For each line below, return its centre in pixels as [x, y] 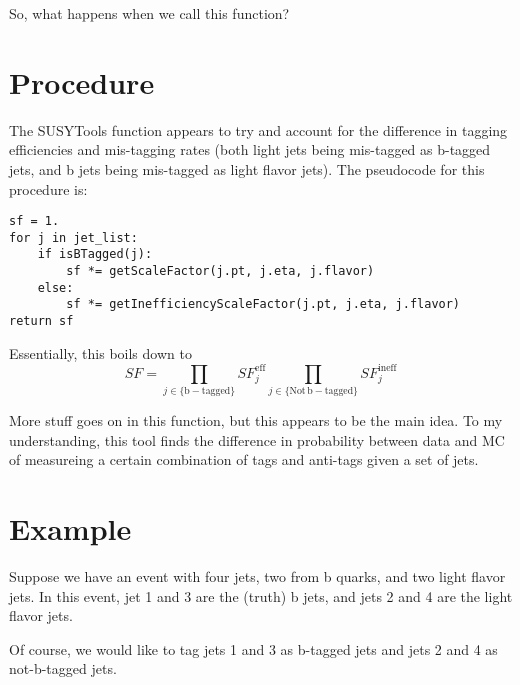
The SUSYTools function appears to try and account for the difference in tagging [258, 129]
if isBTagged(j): [95, 254]
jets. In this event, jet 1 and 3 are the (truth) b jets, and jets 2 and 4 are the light [261, 595]
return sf [41, 321]
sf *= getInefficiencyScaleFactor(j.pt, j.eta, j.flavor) [263, 304]
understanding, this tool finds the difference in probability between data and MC [257, 439]
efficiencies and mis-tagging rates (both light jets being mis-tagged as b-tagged [250, 149]
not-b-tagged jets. [63, 668]
